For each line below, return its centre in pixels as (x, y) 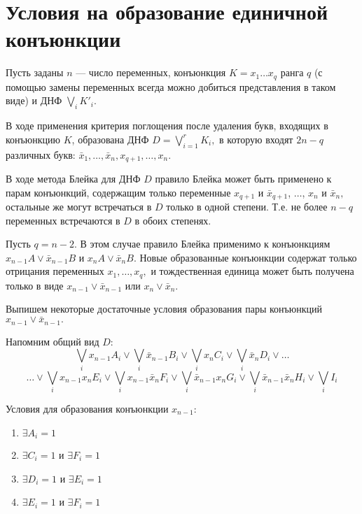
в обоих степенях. (173, 220)
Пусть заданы (35, 72)
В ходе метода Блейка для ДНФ (73, 178)
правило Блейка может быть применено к (243, 178)
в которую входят (256, 139)
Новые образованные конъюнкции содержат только (248, 257)
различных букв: (41, 154)
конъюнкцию (33, 139)
